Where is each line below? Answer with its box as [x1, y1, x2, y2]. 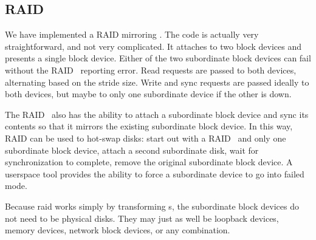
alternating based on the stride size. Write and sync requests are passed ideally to [5, 75, 309, 88]
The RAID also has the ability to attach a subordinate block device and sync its [5, 108, 309, 120]
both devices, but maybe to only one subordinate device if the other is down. [5, 87, 292, 100]
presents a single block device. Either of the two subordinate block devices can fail [5, 52, 311, 64]
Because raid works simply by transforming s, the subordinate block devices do [5, 199, 299, 212]
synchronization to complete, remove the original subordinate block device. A [5, 156, 293, 168]
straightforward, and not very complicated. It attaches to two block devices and [5, 39, 302, 52]
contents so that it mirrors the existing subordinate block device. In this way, [5, 120, 293, 132]
